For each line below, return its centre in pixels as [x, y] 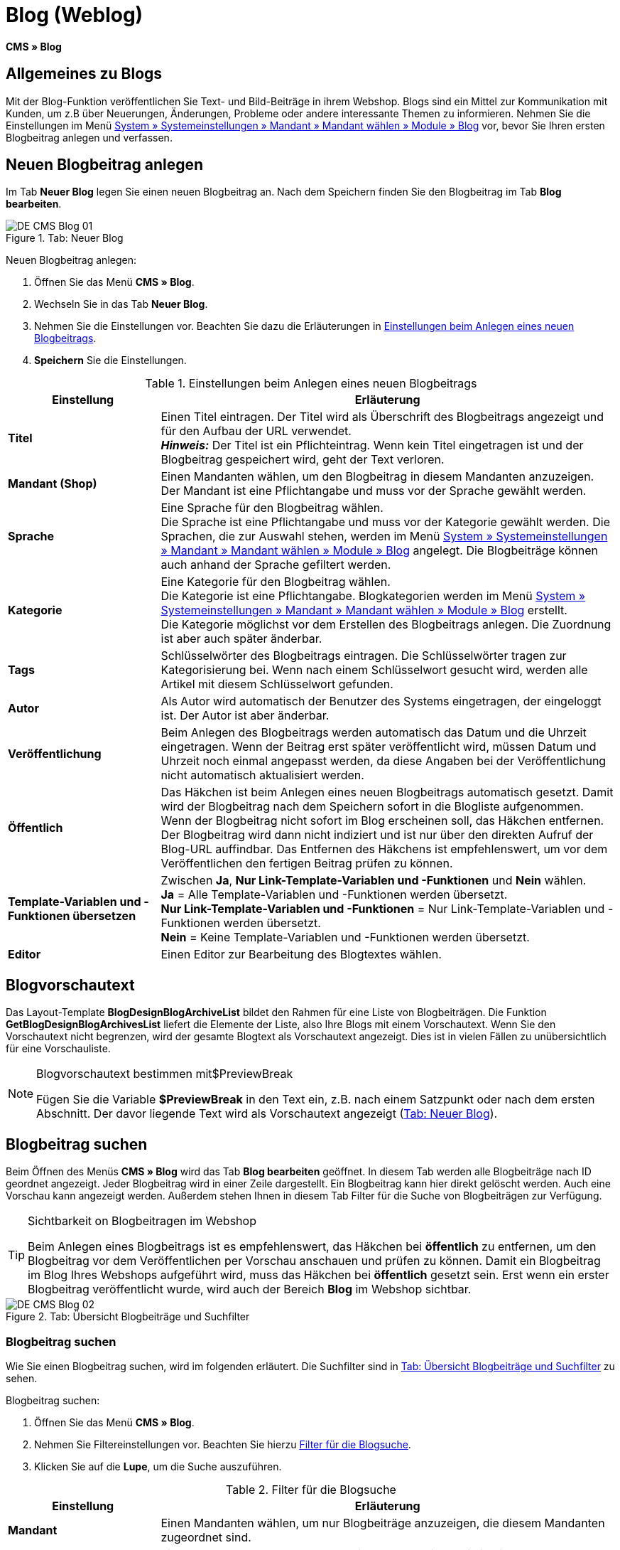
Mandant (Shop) [53, 484]
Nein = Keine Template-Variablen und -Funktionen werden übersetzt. [345, 937]
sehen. [22, 1378]
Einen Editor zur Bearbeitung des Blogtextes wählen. [301, 955]
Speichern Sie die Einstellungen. [110, 360]
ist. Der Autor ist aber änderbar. [245, 716]
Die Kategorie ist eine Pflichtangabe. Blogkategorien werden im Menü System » [373, 596]
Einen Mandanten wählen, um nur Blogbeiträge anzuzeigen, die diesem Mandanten [383, 1523]
